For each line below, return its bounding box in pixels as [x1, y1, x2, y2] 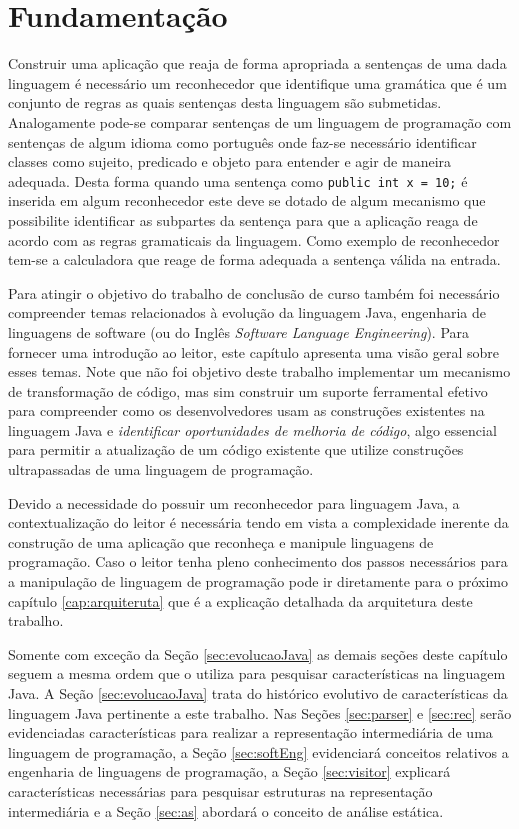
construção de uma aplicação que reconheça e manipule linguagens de [8, 531, 434, 552]
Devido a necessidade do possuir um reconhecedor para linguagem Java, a [8, 492, 460, 513]
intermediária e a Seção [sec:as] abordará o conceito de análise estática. [8, 800, 444, 821]
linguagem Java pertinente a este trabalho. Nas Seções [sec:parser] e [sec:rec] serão [8, 702, 512, 723]
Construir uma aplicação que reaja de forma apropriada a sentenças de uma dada [8, 53, 507, 74]
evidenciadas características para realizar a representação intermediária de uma [8, 722, 493, 743]
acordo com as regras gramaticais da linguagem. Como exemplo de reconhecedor [8, 229, 500, 250]
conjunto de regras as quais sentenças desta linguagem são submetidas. [8, 92, 442, 113]
